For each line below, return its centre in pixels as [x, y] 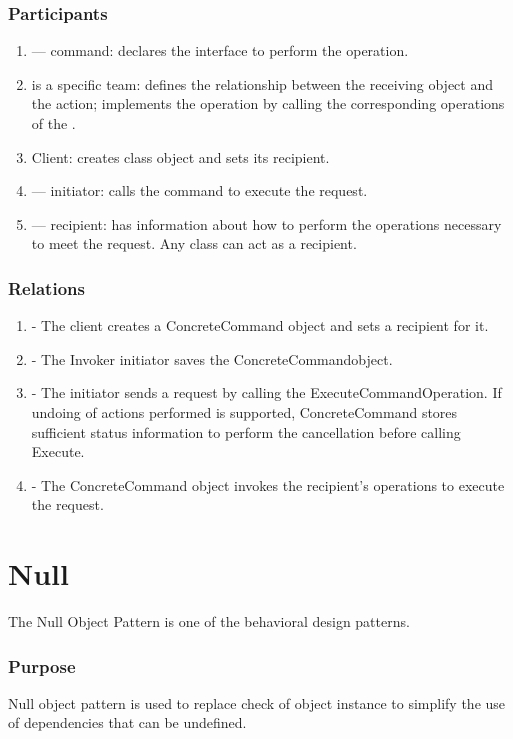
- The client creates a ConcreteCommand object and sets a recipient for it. [260, 325]
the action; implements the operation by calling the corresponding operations [268, 103]
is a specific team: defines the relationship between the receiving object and [262, 83]
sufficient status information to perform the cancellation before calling [246, 431]
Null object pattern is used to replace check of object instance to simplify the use [257, 702]
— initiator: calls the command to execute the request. [199, 190]
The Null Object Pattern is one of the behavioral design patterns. [209, 621]
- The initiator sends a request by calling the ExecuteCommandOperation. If [266, 392]
